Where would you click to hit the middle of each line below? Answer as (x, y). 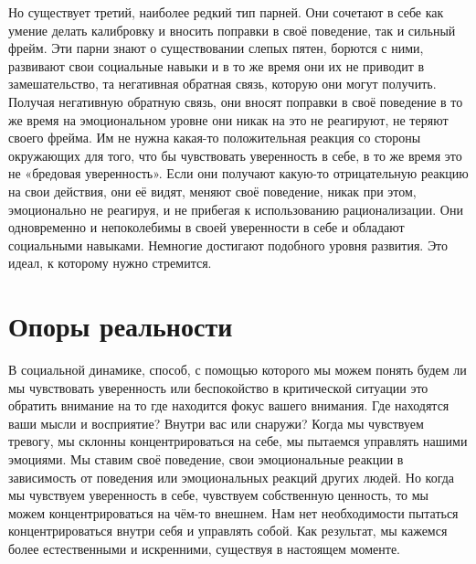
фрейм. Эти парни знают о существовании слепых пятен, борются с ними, (216, 48)
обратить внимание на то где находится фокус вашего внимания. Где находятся (229, 405)
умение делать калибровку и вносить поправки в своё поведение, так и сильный (232, 30)
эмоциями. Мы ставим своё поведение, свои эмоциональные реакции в (206, 459)
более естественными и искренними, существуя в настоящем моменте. (204, 548)
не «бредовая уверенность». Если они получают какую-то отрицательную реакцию (238, 173)
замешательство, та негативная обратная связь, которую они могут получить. (222, 84)
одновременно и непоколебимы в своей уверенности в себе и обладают (206, 227)
